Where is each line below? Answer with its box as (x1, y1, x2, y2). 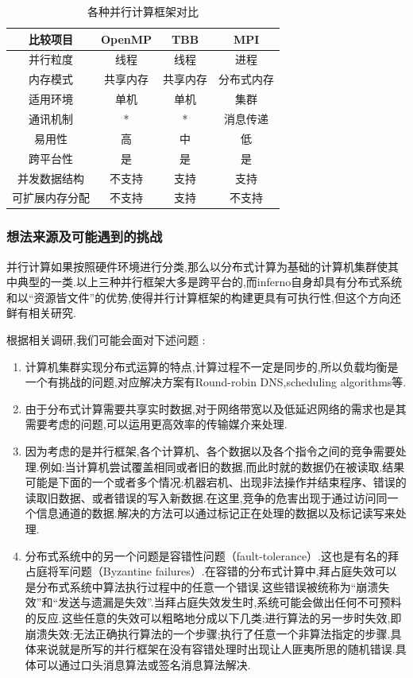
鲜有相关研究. (6, 304, 76, 321)
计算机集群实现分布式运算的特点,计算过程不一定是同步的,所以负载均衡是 (25, 358, 399, 374)
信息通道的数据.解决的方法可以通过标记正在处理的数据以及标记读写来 (36, 505, 396, 521)
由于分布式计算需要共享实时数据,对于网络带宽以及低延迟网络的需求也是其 (25, 400, 407, 416)
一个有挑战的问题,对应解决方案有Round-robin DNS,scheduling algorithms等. (25, 374, 407, 390)
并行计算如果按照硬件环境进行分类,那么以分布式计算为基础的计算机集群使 (6, 258, 388, 274)
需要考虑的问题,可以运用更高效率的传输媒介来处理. (25, 416, 288, 432)
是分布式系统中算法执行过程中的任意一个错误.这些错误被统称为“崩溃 (25, 578, 379, 595)
